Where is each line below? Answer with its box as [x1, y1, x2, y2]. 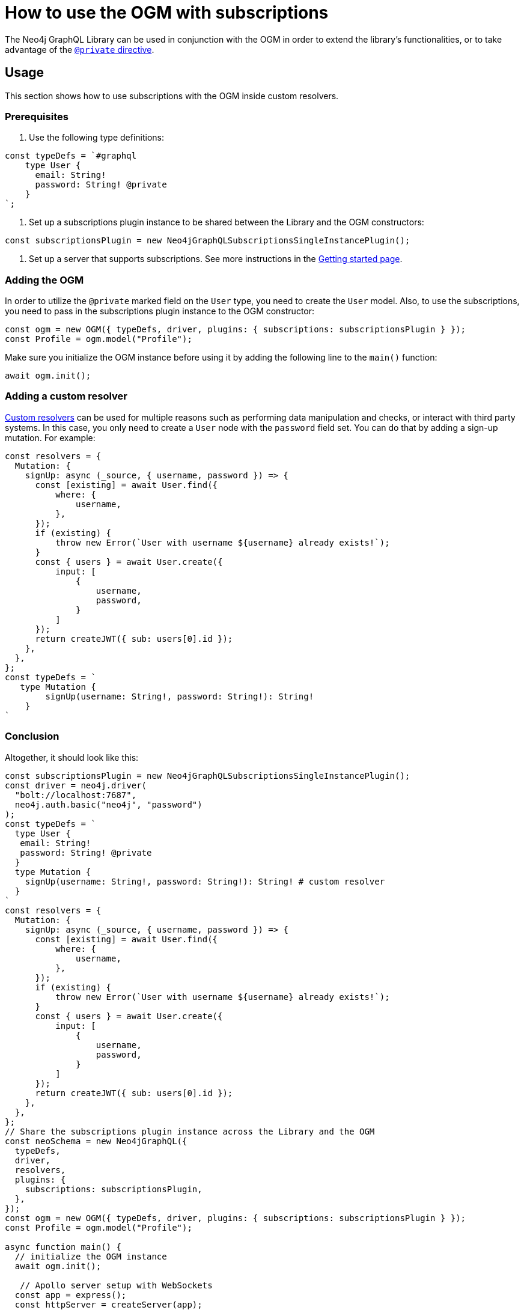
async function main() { [5, 1241, 121, 1252]
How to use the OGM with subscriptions [5, 2, 329, 23]
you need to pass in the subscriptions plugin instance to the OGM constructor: [5, 306, 315, 317]
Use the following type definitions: [29, 132, 165, 143]
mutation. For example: [5, 432, 96, 443]
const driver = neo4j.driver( [5, 780, 147, 790]
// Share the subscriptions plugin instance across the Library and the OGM [5, 1126, 375, 1136]
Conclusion [5, 730, 59, 743]
